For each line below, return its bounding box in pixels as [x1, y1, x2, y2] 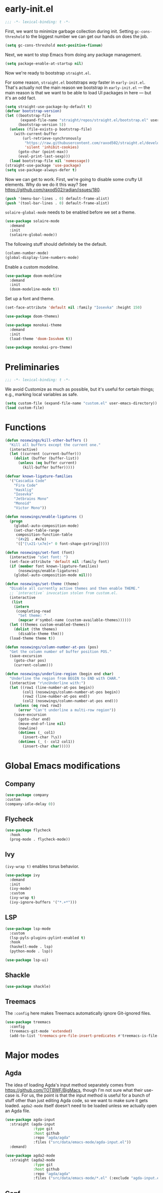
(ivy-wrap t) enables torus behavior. [5, 863, 80, 869]
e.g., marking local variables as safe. [5, 392, 79, 398]
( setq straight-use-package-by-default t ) [5, 104, 92, 109]
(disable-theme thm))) [17, 631, 64, 636]
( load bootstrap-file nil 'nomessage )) [9, 159, 90, 163]
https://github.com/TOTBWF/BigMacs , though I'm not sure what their [5, 1087, 143, 1093]
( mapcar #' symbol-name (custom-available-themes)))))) [17, 618, 131, 623]
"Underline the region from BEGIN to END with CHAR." [9, 676, 120, 681]
